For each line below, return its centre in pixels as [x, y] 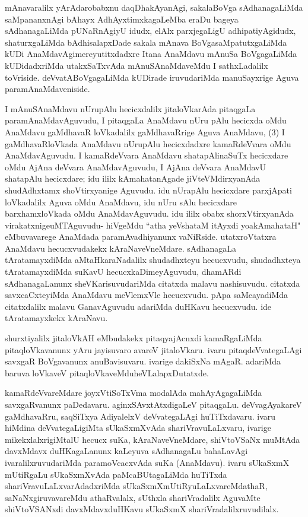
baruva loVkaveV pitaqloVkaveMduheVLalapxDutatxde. [107, 372]
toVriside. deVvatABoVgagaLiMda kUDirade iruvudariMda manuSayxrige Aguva [152, 77]
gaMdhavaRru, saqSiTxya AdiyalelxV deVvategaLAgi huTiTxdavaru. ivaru [140, 416]
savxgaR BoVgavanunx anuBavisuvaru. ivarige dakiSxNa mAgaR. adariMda [143, 361]
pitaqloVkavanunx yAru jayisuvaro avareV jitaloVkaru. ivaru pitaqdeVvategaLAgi [153, 349]
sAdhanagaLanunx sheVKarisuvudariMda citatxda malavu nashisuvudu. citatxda [153, 283]
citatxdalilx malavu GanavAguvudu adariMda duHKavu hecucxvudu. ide [138, 306]
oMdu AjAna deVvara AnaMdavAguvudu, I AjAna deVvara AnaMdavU [136, 166]
